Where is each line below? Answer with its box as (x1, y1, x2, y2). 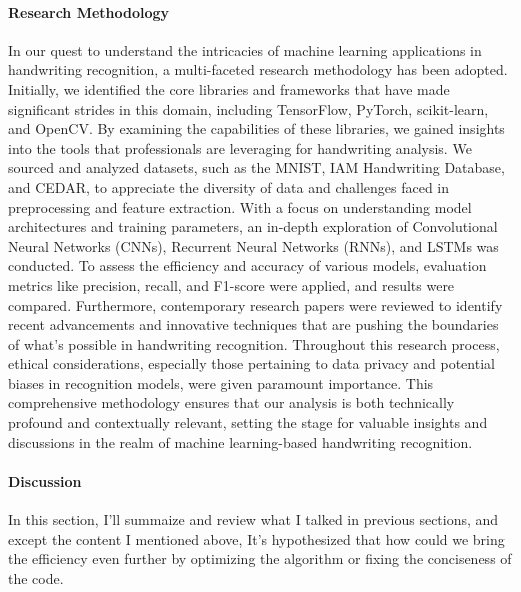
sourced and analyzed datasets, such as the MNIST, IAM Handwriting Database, (8, 157, 505, 178)
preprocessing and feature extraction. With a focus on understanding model (8, 196, 472, 217)
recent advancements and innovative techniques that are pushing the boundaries (8, 314, 499, 335)
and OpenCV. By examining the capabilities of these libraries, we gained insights (8, 118, 505, 139)
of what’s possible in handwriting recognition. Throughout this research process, (8, 333, 500, 354)
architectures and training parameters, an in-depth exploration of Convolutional (8, 216, 498, 237)
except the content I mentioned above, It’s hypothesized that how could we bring (8, 528, 505, 549)
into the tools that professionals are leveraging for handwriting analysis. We (8, 137, 472, 158)
